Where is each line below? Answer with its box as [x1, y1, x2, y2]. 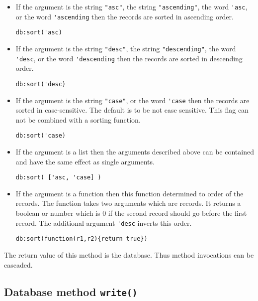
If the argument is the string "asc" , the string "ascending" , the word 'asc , [15, 1, 248, 11]
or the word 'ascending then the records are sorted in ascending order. [15, 11, 234, 21]
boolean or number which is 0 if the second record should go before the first [15, 208, 247, 218]
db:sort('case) [15, 132, 66, 140]
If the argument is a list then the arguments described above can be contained [15, 147, 254, 157]
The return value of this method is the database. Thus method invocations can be [4, 249, 254, 260]
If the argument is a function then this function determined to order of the [15, 188, 244, 198]
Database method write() [4, 284, 138, 299]
